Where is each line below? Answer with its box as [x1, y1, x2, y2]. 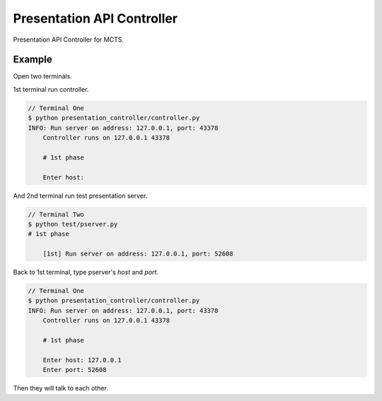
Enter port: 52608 [42, 366, 107, 374]
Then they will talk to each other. [13, 384, 109, 393]
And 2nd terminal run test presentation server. [13, 191, 148, 200]
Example [13, 54, 52, 66]
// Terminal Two [28, 210, 85, 218]
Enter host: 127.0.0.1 [42, 356, 122, 364]
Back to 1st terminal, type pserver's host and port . [13, 268, 159, 277]
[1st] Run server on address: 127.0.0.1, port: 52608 [42, 250, 233, 258]
